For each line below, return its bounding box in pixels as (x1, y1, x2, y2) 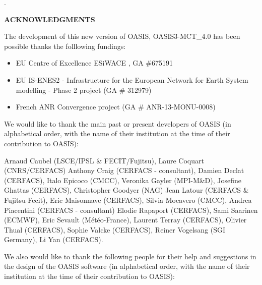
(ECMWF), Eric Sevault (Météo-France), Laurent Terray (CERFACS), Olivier (4, 214, 247, 225)
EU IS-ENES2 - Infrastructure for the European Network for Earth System (16, 74, 248, 85)
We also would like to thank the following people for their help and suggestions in (4, 251, 256, 261)
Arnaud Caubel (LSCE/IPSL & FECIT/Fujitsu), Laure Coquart (4, 155, 204, 165)
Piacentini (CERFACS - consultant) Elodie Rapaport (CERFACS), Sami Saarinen (4, 204, 258, 215)
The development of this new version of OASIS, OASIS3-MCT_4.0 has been (4, 31, 240, 41)
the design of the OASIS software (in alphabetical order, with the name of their (4, 261, 250, 271)
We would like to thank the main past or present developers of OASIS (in (4, 118, 231, 129)
